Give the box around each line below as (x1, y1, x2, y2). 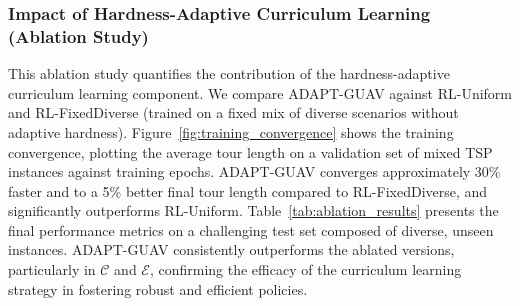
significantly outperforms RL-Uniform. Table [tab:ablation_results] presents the (8, 200, 499, 221)
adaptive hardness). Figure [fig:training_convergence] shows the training (8, 121, 454, 142)
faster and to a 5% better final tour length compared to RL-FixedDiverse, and (8, 180, 488, 201)
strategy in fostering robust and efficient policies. (8, 278, 308, 299)
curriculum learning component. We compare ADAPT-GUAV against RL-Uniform (8, 82, 512, 103)
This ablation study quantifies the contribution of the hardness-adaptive (8, 63, 450, 84)
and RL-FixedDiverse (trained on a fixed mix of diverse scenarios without (8, 102, 459, 123)
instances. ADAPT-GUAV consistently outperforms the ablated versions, (8, 239, 455, 260)
